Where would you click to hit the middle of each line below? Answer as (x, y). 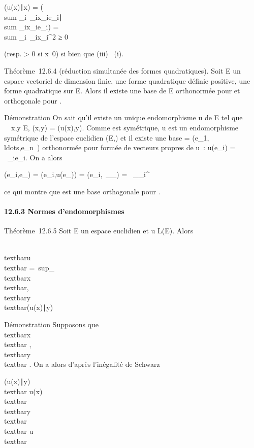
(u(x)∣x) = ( (24, 7)
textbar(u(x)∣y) (29, 307)
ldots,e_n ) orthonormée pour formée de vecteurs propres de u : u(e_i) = (120, 147)
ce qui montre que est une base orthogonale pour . (82, 191)
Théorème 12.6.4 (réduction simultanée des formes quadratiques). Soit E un (122, 70)
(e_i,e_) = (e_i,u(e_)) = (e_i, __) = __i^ (77, 174)
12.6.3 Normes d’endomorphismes (64, 211)
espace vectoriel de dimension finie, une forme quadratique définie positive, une (127, 80)
